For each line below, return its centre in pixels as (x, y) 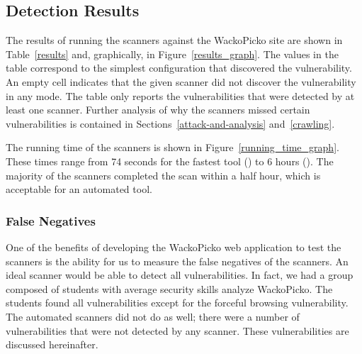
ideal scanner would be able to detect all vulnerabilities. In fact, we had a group (180, 275)
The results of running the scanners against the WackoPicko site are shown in (174, 40)
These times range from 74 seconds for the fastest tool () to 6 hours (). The (170, 161)
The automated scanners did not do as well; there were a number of (153, 316)
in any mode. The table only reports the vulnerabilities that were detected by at (180, 95)
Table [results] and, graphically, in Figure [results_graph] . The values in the (172, 54)
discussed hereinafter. (52, 344)
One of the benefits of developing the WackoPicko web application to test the (174, 247)
